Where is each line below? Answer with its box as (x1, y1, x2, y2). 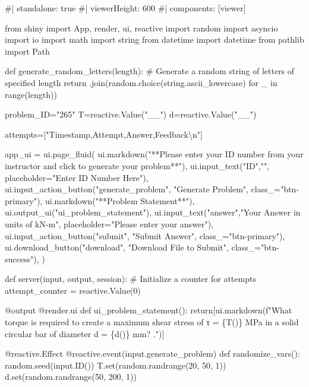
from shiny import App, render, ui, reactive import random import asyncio (5, 21, 278, 34)
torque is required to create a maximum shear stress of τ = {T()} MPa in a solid (5, 316, 299, 328)
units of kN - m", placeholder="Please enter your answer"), (5, 217, 214, 230)
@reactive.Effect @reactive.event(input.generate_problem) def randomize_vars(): (5, 347, 300, 360)
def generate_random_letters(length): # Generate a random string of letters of (5, 65, 295, 77)
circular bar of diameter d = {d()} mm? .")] (5, 327, 165, 340)
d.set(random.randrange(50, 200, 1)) (5, 370, 137, 383)
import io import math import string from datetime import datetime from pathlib (5, 33, 304, 46)
